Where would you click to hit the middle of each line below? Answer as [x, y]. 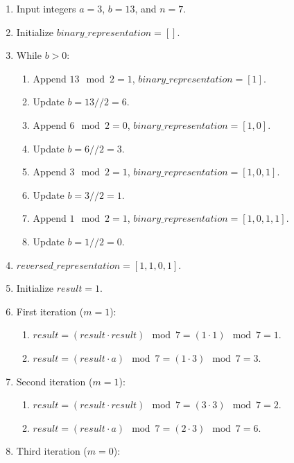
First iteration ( [50, 311]
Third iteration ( [52, 451]
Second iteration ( [54, 381]
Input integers [46, 8]
